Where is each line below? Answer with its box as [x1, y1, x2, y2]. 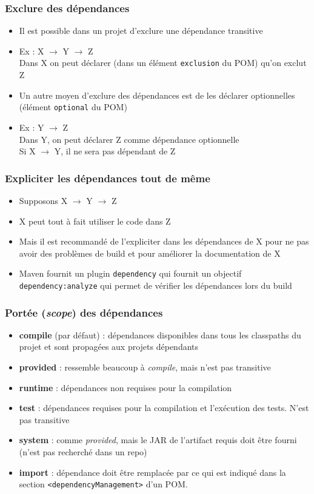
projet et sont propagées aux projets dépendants [19, 340, 199, 353]
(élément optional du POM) [19, 100, 127, 113]
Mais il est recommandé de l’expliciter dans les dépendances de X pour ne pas [19, 235, 309, 248]
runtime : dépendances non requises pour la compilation [19, 381, 232, 394]
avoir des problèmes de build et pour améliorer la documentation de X [19, 246, 281, 259]
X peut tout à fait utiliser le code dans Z [19, 214, 171, 227]
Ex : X [19, 44, 44, 57]
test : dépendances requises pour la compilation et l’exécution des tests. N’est [19, 401, 309, 414]
